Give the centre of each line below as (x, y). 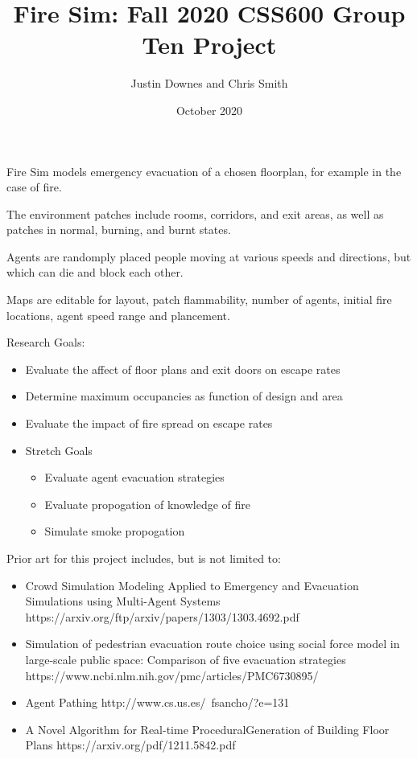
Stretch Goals (59, 450)
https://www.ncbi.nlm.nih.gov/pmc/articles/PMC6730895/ (172, 675)
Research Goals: (46, 342)
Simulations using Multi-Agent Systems (123, 601)
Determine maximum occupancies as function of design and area (184, 396)
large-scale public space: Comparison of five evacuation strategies (186, 659)
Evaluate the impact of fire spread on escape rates (149, 423)
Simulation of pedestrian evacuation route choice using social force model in (213, 644)
